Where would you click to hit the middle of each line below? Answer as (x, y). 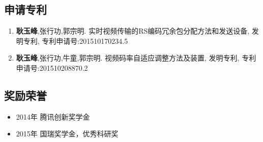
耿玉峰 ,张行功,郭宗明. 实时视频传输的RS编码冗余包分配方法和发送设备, (133, 31)
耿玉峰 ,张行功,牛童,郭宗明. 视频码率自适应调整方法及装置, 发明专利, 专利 (136, 58)
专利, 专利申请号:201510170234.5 (76, 40)
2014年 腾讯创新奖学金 (53, 116)
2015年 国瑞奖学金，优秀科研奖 (67, 134)
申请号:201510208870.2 (52, 67)
